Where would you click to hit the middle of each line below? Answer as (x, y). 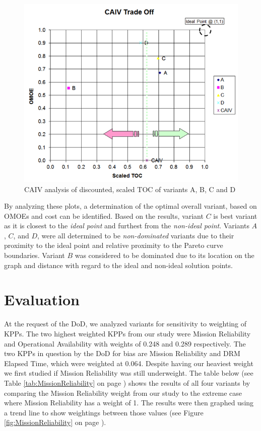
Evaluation (42, 299)
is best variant (235, 215)
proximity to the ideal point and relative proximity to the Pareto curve (114, 245)
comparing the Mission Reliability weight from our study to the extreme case (123, 393)
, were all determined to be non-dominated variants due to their (136, 235)
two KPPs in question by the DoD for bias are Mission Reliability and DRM (122, 353)
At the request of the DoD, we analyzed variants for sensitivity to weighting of (125, 324)
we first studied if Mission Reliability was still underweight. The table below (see (129, 373)
